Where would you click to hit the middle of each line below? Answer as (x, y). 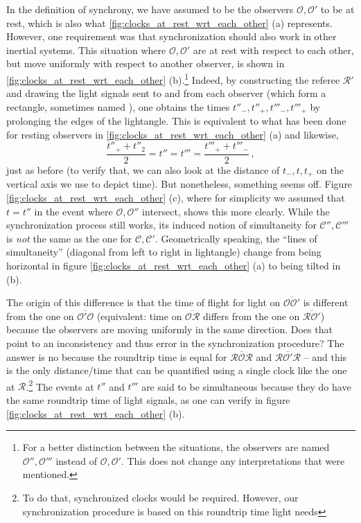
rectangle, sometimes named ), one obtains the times (118, 106)
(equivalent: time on (139, 316)
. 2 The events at (60, 385)
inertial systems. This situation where (86, 50)
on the (331, 169)
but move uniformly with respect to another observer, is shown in (146, 63)
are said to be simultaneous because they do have (246, 386)
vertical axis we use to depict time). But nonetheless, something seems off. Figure (179, 184)
